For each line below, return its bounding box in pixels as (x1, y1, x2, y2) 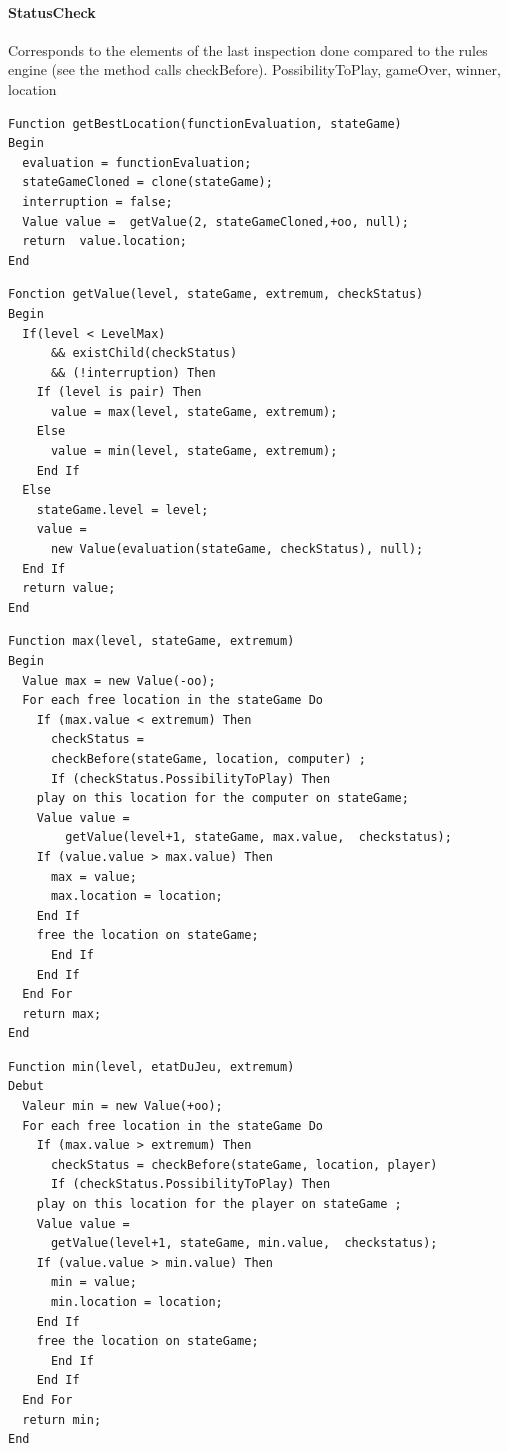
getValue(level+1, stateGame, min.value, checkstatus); (50, 1236, 438, 1251)
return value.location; (22, 234, 187, 249)
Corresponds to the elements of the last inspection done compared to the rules (8, 39, 488, 60)
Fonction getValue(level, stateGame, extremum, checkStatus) (8, 287, 424, 302)
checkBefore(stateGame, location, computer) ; (50, 751, 366, 766)
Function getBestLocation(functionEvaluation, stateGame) (8, 116, 402, 131)
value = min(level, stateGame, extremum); (50, 444, 338, 459)
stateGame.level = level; (36, 502, 209, 517)
